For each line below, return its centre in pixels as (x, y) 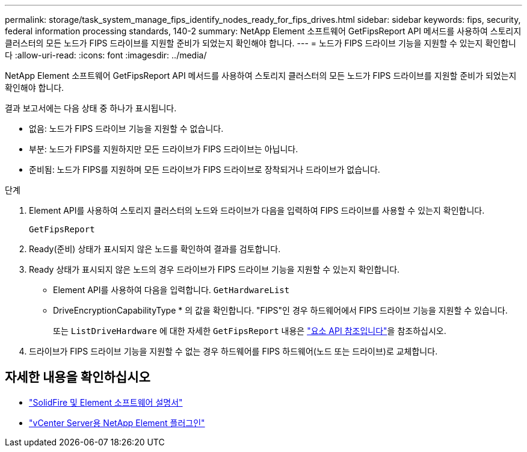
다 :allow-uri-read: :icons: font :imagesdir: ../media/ (106, 55)
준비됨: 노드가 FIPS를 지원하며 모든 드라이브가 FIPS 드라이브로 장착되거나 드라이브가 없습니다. (205, 169)
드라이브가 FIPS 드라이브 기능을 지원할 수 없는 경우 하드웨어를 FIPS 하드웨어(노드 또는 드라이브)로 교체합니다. (233, 351)
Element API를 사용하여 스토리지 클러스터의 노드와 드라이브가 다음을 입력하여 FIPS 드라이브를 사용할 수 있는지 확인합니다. (257, 210)
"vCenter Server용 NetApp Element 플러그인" (117, 423)
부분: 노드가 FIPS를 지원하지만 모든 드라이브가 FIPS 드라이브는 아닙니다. (164, 149)
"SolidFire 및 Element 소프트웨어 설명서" (106, 402)
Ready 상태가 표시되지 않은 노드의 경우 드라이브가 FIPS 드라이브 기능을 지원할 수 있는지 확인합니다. (214, 269)
